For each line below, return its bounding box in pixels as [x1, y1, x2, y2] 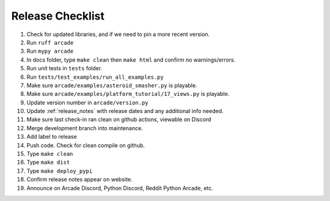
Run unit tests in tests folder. [26, 65, 103, 72]
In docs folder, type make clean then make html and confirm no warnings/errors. [26, 56, 236, 64]
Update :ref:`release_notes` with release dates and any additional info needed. [26, 108, 224, 115]
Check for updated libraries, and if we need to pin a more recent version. [26, 31, 210, 38]
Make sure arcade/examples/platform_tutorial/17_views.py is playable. [26, 90, 230, 98]
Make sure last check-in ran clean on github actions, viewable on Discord [26, 116, 211, 123]
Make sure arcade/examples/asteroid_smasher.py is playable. [26, 81, 197, 89]
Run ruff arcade [26, 38, 74, 46]
